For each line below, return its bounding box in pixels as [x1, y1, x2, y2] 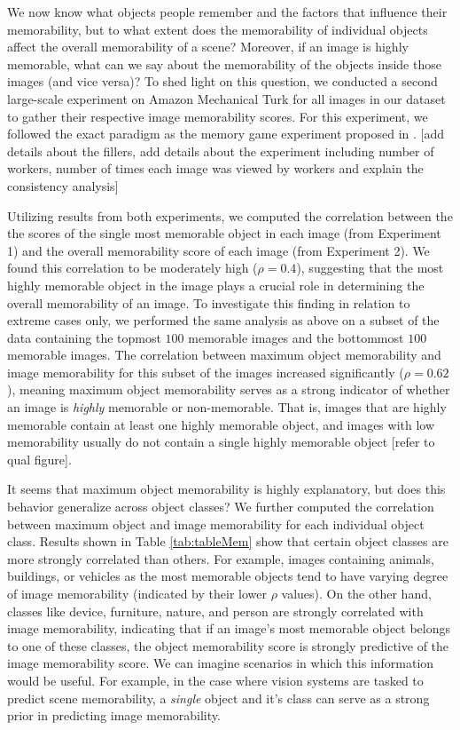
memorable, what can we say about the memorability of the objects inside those [7, 54, 441, 73]
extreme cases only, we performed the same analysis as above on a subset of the [7, 311, 440, 329]
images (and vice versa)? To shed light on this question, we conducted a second [7, 72, 438, 91]
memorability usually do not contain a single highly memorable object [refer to [7, 432, 435, 451]
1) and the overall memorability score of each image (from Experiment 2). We [7, 241, 430, 259]
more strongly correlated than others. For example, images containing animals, [7, 549, 434, 567]
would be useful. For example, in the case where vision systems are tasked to [7, 670, 424, 689]
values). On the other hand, [281, 584, 432, 602]
